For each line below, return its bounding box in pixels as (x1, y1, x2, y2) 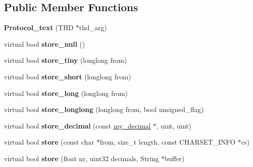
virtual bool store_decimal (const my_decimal (4, 120, 151, 130)
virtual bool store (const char (4, 137, 94, 147)
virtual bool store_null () (4, 38, 85, 49)
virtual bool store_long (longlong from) (4, 88, 128, 98)
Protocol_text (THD (4, 22, 74, 33)
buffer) (164, 153, 185, 163)
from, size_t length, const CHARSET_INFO (99, 137, 236, 147)
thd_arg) (79, 22, 107, 33)
